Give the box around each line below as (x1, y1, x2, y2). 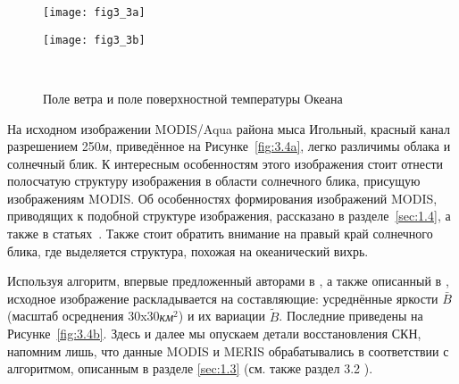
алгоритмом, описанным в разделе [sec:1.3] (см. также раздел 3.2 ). (7, 359, 373, 378)
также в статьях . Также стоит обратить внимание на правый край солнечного (7, 224, 433, 243)
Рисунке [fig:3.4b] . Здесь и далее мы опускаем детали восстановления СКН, (7, 324, 421, 343)
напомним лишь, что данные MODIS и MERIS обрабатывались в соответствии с (7, 341, 449, 360)
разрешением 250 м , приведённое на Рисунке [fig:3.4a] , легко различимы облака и (7, 137, 451, 155)
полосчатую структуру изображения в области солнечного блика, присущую (7, 171, 421, 190)
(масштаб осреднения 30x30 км (7, 306, 174, 325)
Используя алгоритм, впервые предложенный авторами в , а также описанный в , (7, 271, 449, 290)
